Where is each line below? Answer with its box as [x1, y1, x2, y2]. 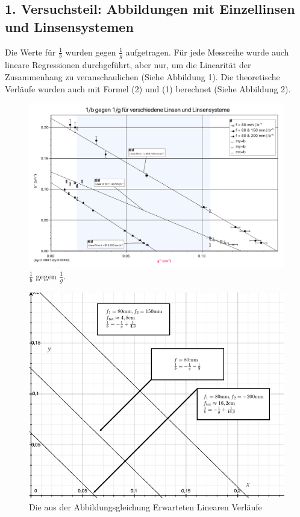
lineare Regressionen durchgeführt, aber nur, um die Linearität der [5, 59, 251, 71]
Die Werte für [5, 45, 56, 58]
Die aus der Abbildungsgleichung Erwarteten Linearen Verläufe [29, 501, 262, 513]
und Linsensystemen [5, 17, 134, 36]
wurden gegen [65, 45, 116, 58]
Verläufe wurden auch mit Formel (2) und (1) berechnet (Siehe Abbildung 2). [5, 82, 291, 95]
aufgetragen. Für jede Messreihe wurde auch [125, 45, 289, 58]
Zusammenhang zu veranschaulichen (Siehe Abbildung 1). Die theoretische [5, 71, 280, 83]
